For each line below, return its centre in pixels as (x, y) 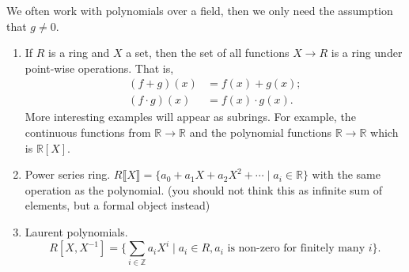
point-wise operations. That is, (99, 68)
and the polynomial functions (261, 132)
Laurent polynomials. (76, 232)
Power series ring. (68, 174)
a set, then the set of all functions (208, 53)
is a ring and (79, 53)
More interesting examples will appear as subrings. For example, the (190, 117)
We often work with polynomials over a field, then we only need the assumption (200, 10)
